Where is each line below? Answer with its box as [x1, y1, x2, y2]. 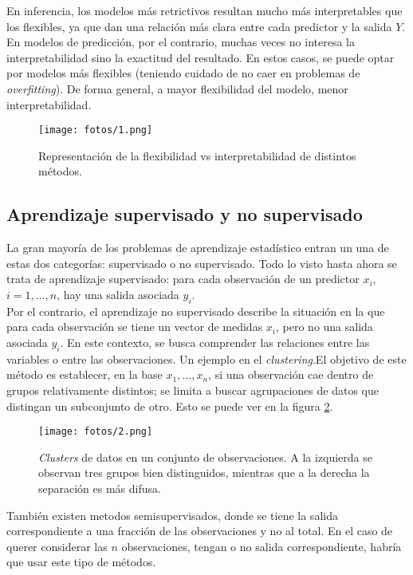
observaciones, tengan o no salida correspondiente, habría [121, 538, 402, 554]
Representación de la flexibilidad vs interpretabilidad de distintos [38, 147, 356, 163]
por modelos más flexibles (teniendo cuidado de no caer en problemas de [6, 65, 360, 81]
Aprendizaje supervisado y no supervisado [6, 202, 363, 226]
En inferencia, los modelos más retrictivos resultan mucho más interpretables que [6, 2, 403, 18]
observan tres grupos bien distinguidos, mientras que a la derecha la [38, 464, 370, 481]
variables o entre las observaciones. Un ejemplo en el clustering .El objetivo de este [6, 350, 407, 367]
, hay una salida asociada [57, 286, 179, 302]
